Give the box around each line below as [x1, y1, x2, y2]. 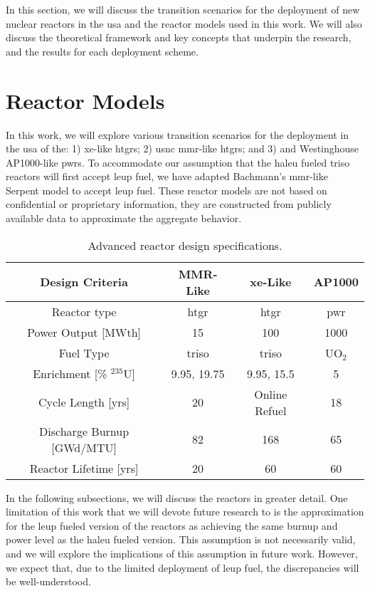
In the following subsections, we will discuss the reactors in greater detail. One [6, 490, 348, 505]
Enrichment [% [33, 365, 107, 382]
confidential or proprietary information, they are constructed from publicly [6, 197, 332, 211]
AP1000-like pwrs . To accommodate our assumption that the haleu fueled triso [6, 155, 350, 169]
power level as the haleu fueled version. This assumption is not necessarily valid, [6, 532, 356, 547]
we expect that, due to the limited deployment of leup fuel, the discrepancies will [6, 560, 359, 575]
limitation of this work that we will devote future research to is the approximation [6, 504, 364, 519]
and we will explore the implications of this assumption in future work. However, [6, 546, 358, 561]
